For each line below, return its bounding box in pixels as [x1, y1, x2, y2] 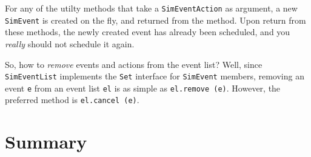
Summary [5, 129, 87, 154]
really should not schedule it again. [5, 37, 135, 50]
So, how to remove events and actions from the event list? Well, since [5, 58, 263, 70]
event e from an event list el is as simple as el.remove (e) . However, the [5, 81, 281, 94]
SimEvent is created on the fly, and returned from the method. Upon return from [5, 13, 306, 26]
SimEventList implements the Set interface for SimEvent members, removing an [5, 70, 304, 82]
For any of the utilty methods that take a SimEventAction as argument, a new [5, 2, 298, 14]
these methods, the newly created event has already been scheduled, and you [5, 25, 290, 38]
